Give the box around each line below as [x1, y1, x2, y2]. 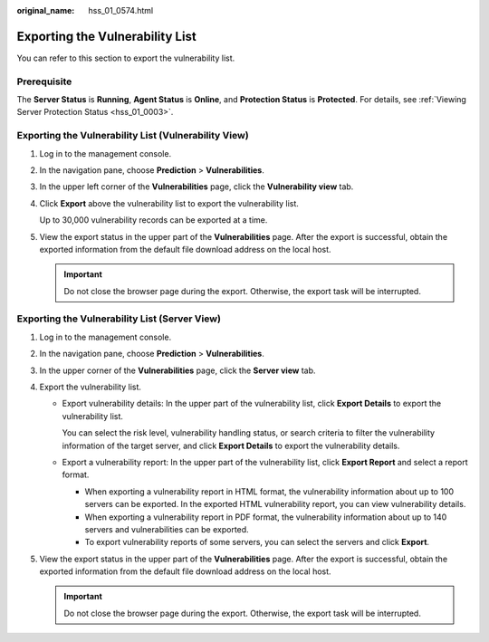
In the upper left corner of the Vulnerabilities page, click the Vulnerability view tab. [39, 181, 354, 192]
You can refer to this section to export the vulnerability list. [16, 53, 235, 63]
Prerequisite [16, 75, 72, 88]
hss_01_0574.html [88, 5, 154, 15]
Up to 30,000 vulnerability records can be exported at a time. [39, 215, 268, 225]
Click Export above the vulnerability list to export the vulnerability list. [39, 197, 299, 208]
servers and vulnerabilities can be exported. [84, 523, 249, 534]
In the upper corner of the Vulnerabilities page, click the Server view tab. [39, 365, 316, 376]
